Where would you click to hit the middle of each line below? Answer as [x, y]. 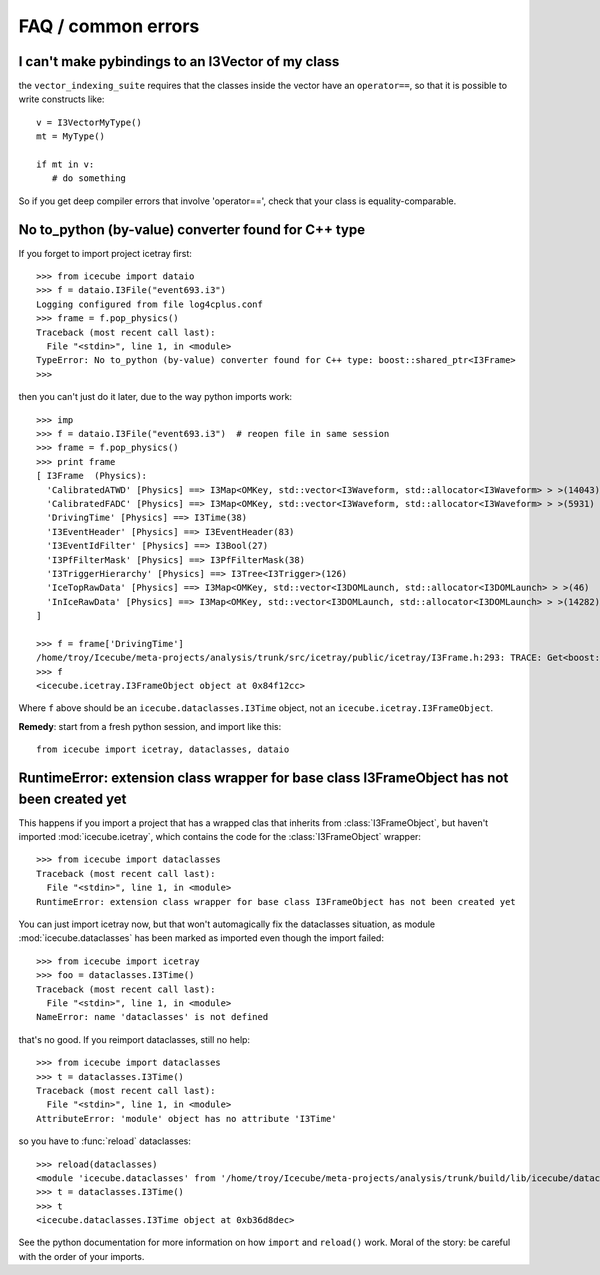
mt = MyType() [70, 136]
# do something [89, 178]
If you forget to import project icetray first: [105, 253]
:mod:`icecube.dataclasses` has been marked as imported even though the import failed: [201, 938]
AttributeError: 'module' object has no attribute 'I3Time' [186, 1118]
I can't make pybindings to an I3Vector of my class [179, 61]
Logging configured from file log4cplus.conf [150, 304]
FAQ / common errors [109, 26]
